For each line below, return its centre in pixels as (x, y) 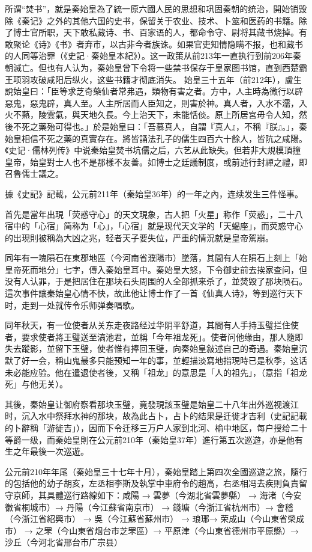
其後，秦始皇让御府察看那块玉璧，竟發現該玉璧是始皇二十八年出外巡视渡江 (152, 404)
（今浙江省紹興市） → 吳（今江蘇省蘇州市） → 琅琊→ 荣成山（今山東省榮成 (155, 519)
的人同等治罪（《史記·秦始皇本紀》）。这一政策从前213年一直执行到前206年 (149, 56)
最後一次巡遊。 (59, 451)
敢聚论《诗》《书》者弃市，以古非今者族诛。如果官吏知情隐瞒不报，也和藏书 (154, 44)
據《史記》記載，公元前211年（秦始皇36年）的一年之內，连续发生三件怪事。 (154, 193)
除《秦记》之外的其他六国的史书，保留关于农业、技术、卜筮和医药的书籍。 (152, 20)
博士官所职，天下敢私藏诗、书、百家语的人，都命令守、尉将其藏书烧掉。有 (160, 32)
